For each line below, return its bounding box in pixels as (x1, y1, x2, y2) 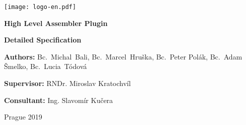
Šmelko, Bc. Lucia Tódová (4, 61, 87, 71)
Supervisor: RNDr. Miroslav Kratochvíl (4, 78, 131, 88)
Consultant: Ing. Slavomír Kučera (4, 94, 113, 105)
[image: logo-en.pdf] (4, 3, 76, 10)
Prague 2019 (4, 111, 42, 122)
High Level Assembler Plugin (4, 17, 108, 28)
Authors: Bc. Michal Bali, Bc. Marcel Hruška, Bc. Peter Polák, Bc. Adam (4, 51, 242, 61)
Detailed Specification (4, 34, 81, 45)
